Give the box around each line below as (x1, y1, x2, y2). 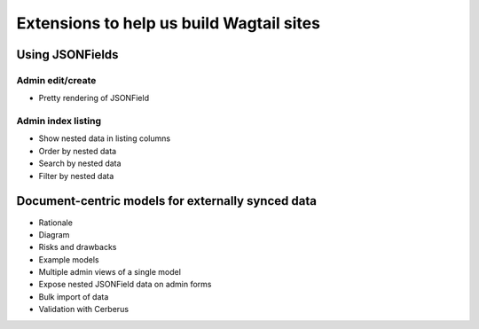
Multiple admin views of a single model (38, 267, 182, 278)
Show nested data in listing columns (38, 133, 171, 144)
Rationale (38, 217, 73, 228)
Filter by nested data (38, 170, 114, 181)
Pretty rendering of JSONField (38, 93, 150, 104)
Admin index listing (16, 115, 102, 128)
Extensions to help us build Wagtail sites (16, 13, 321, 33)
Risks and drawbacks (38, 242, 117, 253)
